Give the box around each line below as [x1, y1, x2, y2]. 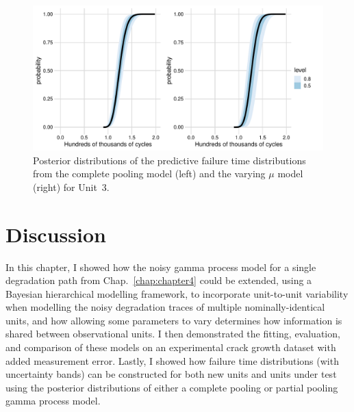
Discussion [5, 220, 106, 248]
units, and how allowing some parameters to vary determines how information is [5, 313, 342, 327]
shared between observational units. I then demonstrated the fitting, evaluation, [5, 326, 340, 341]
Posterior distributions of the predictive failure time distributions [33, 153, 306, 167]
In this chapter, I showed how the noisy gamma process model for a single [5, 259, 316, 274]
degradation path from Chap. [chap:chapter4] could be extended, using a [5, 273, 312, 287]
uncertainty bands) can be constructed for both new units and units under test [5, 367, 337, 381]
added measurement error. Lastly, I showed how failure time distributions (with [5, 353, 339, 368]
